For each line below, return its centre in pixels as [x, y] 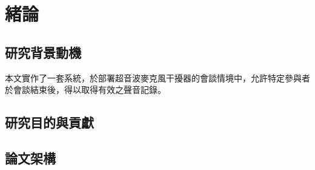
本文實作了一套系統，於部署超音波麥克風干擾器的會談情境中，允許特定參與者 [157, 77]
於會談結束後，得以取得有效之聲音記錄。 [85, 90]
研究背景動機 [43, 52]
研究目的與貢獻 [49, 122]
